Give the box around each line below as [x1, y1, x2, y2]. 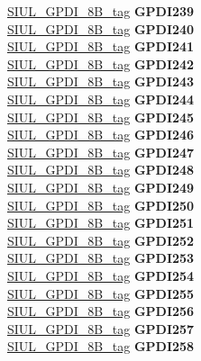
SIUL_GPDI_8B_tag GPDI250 [7, 195, 195, 214]
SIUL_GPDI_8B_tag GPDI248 [7, 160, 195, 179]
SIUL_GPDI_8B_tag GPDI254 [7, 266, 195, 284]
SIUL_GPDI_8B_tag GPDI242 [7, 54, 195, 73]
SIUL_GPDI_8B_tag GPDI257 [7, 319, 195, 338]
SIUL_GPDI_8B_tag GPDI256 [7, 302, 195, 320]
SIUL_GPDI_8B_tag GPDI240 [7, 19, 195, 38]
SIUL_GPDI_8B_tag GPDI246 [7, 125, 195, 144]
